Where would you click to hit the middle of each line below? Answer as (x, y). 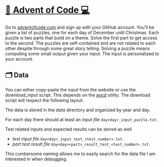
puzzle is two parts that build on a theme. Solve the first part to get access (81, 38)
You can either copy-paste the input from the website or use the (71, 89)
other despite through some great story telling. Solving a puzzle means (78, 48)
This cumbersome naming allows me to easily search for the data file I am (81, 154)
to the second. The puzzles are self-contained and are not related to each (81, 43)
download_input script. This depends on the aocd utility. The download (78, 95)
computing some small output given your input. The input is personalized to (82, 54)
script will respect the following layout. (45, 100)
